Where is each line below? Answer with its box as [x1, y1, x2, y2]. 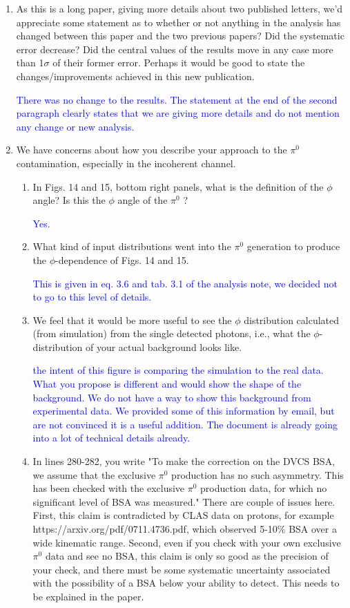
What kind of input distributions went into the [32, 239, 231, 254]
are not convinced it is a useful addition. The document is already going [32, 417, 338, 431]
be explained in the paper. [32, 589, 144, 603]
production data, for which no [200, 481, 327, 495]
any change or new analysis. [16, 119, 135, 133]
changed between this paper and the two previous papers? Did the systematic [16, 28, 344, 43]
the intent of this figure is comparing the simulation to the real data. [32, 363, 324, 377]
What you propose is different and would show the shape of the [32, 377, 302, 391]
